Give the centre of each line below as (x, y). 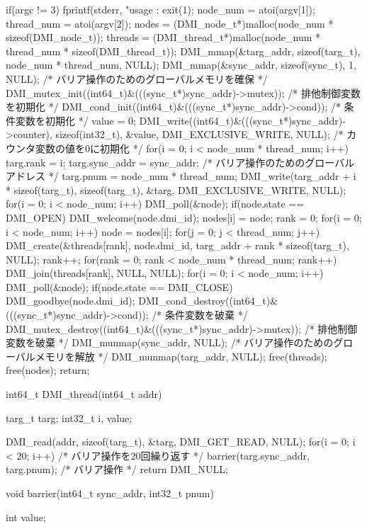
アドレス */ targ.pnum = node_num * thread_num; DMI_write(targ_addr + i (181, 176)
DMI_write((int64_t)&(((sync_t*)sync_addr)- (242, 120)
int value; (26, 517)
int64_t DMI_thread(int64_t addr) (84, 394)
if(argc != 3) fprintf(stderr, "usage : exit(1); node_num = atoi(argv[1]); (160, 9)
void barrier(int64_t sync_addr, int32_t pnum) (110, 493)
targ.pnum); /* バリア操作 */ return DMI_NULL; (117, 469)
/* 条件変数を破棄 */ (200, 315)
